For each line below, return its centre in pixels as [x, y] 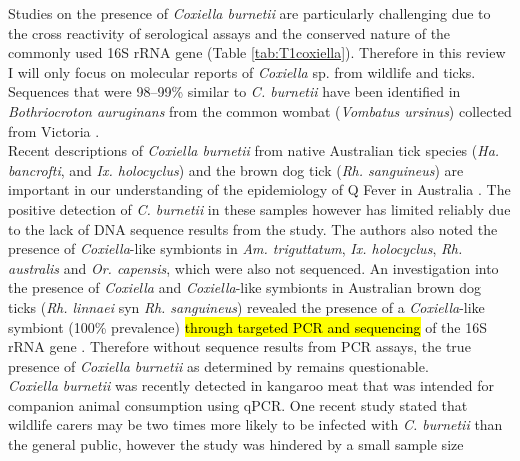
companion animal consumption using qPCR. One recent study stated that [238, 404]
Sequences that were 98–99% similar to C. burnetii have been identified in [234, 91]
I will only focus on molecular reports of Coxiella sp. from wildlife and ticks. [242, 71]
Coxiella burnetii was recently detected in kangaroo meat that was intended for [251, 385]
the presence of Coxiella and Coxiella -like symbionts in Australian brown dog [245, 287]
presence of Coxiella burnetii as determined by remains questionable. [218, 365]
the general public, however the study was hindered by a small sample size [236, 444]
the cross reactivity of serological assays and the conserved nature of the [229, 32]
